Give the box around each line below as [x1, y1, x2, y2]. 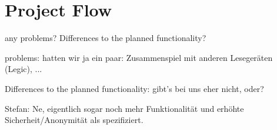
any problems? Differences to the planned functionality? [5, 32, 206, 44]
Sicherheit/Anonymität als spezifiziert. [5, 114, 143, 126]
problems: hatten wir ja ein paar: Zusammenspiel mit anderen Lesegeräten [5, 51, 273, 63]
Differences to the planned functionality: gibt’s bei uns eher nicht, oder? [5, 82, 264, 94]
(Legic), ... [5, 63, 42, 75]
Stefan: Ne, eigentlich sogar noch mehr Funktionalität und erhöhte [5, 102, 244, 114]
